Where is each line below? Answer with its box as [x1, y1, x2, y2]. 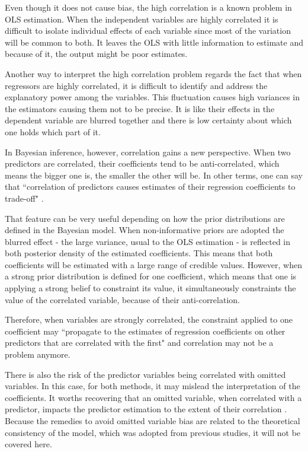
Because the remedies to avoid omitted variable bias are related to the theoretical [5, 415, 300, 426]
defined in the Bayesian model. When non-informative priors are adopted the [5, 224, 284, 236]
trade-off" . [5, 192, 44, 204]
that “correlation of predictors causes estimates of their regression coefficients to [5, 180, 296, 193]
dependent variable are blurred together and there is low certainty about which [5, 114, 292, 126]
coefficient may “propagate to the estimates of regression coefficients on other [5, 324, 285, 337]
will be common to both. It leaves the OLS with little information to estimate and [5, 36, 303, 48]
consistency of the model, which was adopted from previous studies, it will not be [5, 426, 301, 438]
